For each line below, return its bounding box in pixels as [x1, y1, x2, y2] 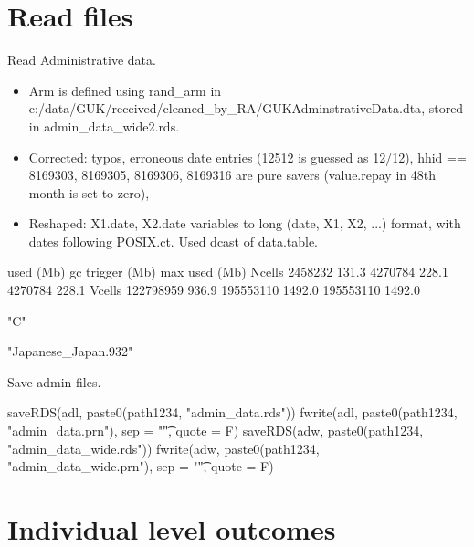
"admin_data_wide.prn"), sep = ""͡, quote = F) [7, 457, 274, 476]
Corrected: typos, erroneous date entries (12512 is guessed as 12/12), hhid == [28, 147, 467, 166]
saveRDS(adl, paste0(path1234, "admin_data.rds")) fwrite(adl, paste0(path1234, [7, 403, 458, 422]
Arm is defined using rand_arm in [28, 80, 222, 100]
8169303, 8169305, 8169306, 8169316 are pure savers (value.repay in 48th [28, 165, 436, 184]
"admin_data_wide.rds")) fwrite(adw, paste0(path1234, [7, 438, 320, 458]
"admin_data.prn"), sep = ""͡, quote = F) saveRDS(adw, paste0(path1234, [7, 421, 424, 440]
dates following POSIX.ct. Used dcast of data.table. [28, 231, 319, 250]
